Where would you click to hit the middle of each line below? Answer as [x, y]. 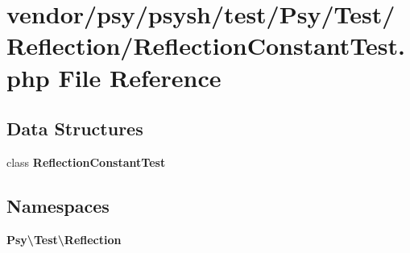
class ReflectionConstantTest [86, 162]
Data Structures [75, 129]
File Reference [140, 77]
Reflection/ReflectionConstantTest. [206, 46]
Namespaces [58, 205]
